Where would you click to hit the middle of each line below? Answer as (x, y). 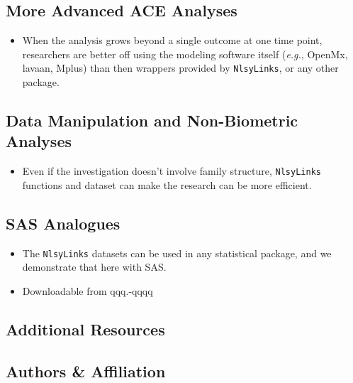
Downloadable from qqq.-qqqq (88, 290)
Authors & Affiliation (86, 371)
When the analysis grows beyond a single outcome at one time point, (172, 40)
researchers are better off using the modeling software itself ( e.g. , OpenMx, (185, 54)
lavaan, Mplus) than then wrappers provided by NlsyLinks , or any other (180, 68)
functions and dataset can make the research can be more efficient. (167, 184)
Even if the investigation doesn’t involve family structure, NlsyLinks (172, 171)
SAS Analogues (63, 223)
